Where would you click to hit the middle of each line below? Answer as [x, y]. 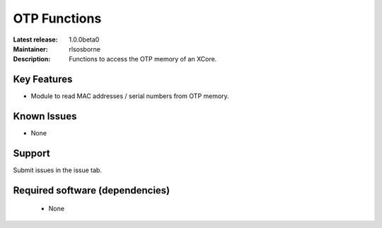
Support [31, 153]
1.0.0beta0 [84, 40]
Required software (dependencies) [92, 190]
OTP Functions [57, 18]
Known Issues [45, 116]
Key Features [43, 79]
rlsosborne [85, 49]
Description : [32, 59]
